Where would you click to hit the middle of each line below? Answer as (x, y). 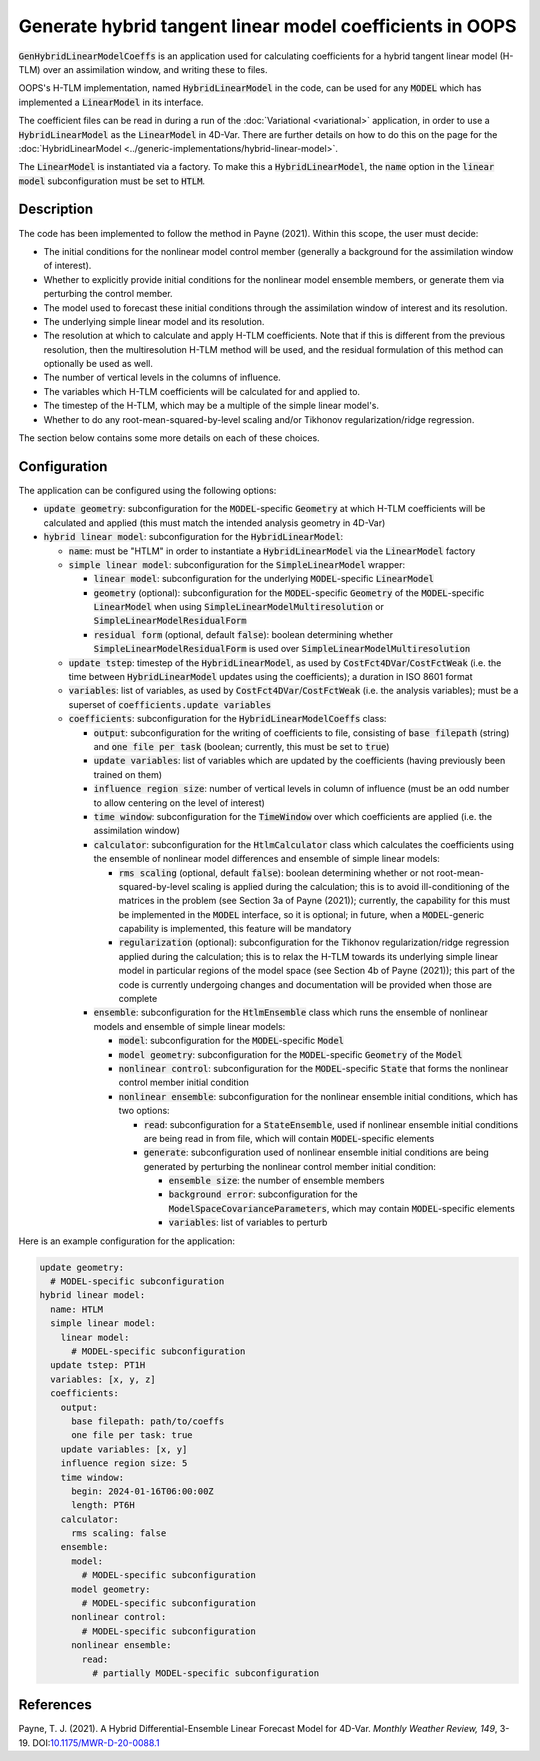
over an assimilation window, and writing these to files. (155, 69)
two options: (144, 1111)
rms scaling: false (119, 1533)
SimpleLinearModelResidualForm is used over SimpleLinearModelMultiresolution (282, 649)
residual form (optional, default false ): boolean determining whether (243, 634)
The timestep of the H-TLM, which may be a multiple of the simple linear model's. (211, 406)
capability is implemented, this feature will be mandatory (235, 929)
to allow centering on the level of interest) (179, 802)
